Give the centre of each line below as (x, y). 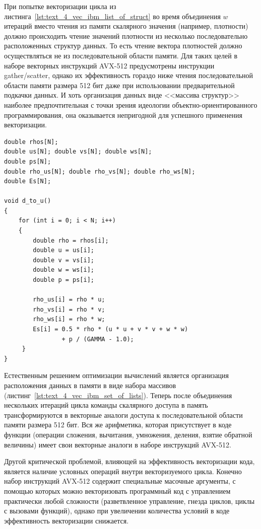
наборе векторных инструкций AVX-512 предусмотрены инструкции (109, 65)
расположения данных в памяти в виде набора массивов (90, 385)
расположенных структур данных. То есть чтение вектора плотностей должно (123, 46)
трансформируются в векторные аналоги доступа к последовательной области (123, 414)
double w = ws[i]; (63, 270)
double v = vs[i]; (63, 260)
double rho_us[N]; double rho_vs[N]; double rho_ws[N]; (100, 171)
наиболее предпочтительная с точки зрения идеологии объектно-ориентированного (131, 104)
